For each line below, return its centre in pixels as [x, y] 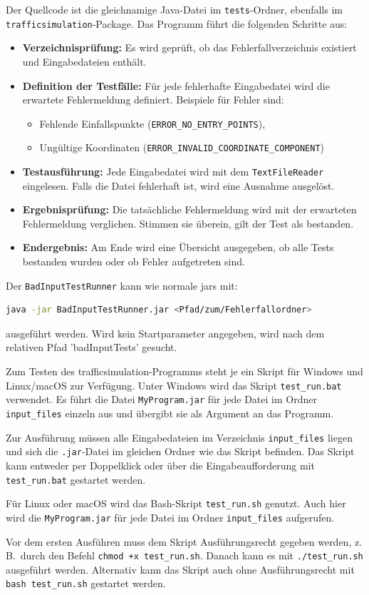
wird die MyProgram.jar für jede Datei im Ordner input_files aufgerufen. [170, 517]
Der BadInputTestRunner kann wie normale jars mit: [122, 285]
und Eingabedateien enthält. [84, 61]
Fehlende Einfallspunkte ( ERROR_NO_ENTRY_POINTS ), [152, 123]
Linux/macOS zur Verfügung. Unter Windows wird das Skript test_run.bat [174, 385]
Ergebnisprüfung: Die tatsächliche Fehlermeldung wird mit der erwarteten [189, 209]
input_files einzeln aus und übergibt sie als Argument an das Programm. [170, 413]
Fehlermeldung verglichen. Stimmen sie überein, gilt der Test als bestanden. [188, 223]
